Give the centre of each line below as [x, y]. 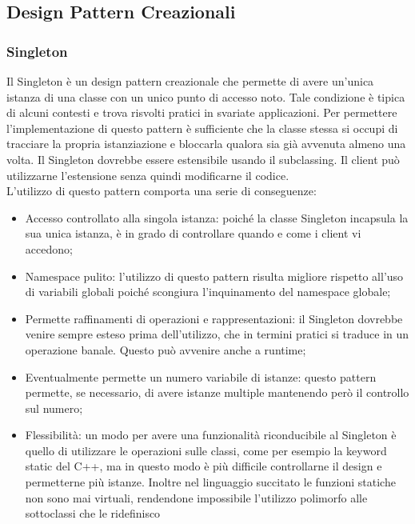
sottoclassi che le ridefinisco [93, 513]
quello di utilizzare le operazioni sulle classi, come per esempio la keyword [206, 450]
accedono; [49, 248]
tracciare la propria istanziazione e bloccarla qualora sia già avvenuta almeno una [206, 144]
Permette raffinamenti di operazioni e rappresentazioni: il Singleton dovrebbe [214, 318]
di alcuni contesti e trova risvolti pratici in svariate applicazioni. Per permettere [202, 112]
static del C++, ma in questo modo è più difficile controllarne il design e [204, 466]
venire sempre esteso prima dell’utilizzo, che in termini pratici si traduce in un [217, 334]
